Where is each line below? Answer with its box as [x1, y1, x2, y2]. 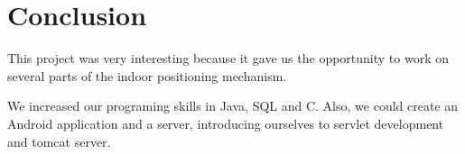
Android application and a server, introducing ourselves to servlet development [7, 113, 444, 132]
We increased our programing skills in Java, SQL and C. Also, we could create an [7, 96, 459, 115]
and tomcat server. [7, 131, 111, 150]
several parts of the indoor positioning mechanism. [7, 66, 287, 85]
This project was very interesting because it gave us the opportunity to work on [7, 49, 450, 68]
